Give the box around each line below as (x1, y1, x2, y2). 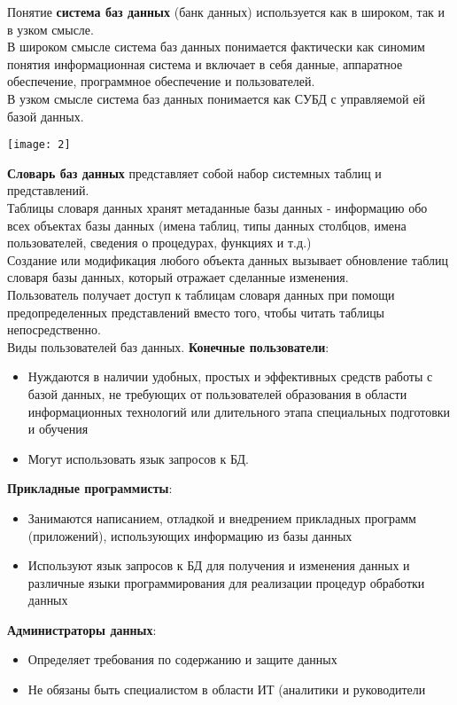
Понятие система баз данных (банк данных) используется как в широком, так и (7, 3, 445, 20)
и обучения (27, 419, 89, 438)
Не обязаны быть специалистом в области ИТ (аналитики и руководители (27, 680, 426, 699)
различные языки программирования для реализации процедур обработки (27, 573, 425, 591)
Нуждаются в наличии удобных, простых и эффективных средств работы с (27, 367, 433, 386)
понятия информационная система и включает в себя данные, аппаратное (7, 54, 403, 73)
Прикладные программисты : (7, 479, 173, 497)
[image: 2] (7, 138, 71, 152)
